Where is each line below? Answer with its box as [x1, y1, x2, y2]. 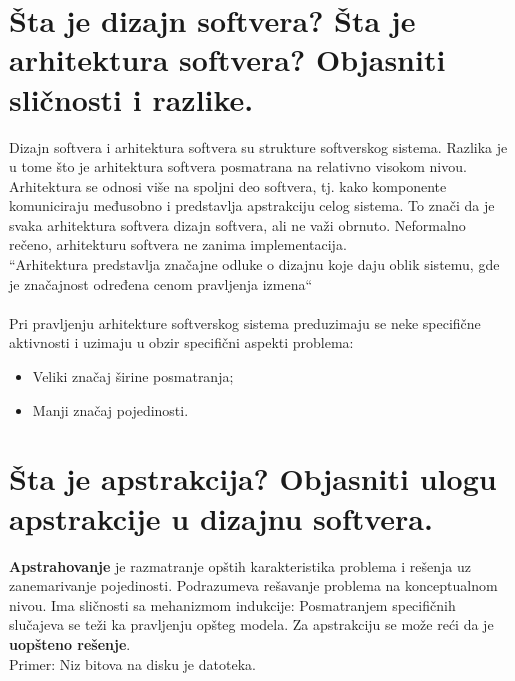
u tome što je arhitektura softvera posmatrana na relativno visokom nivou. [9, 156, 467, 177]
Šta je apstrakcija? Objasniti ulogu [9, 458, 497, 499]
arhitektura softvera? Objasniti [9, 39, 446, 80]
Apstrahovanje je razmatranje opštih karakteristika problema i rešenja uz [9, 555, 471, 576]
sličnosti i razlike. [9, 78, 254, 119]
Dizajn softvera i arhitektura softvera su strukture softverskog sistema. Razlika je [9, 136, 508, 157]
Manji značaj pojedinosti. [32, 399, 189, 420]
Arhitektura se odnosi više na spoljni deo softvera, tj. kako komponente [9, 175, 447, 196]
